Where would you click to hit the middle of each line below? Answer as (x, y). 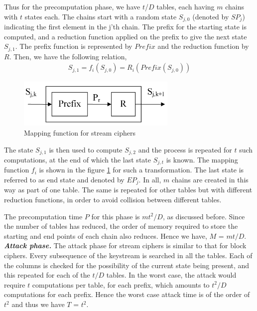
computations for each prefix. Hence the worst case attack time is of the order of (127, 294)
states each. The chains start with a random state (101, 16)
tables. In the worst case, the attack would (171, 275)
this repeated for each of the (47, 275)
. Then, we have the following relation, (68, 56)
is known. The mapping (202, 159)
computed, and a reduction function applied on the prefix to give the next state (126, 36)
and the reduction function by (203, 46)
